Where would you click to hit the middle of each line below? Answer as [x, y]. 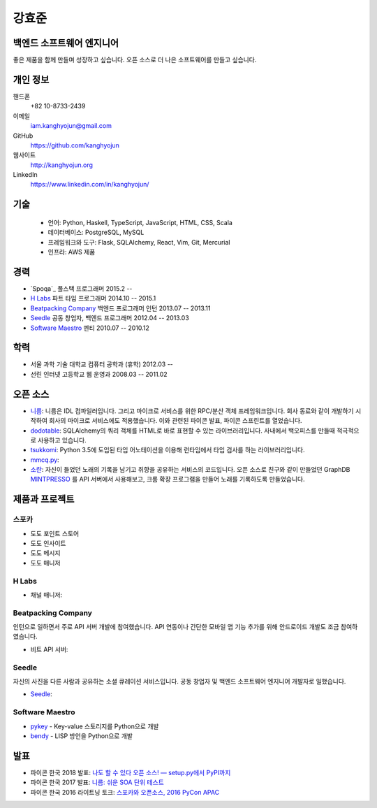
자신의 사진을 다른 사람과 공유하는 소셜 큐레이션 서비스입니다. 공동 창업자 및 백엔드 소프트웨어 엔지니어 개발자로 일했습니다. [179, 681]
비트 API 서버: [49, 649]
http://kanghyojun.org [62, 165]
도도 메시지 [45, 553]
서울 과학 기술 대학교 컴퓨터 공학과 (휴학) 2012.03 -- [102, 364]
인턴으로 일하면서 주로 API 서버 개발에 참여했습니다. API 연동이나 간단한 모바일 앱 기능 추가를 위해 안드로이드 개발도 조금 [176, 627]
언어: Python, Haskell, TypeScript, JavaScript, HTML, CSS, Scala [140, 222]
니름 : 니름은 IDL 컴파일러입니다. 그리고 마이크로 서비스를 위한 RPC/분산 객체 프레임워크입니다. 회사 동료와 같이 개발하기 [192, 411]
